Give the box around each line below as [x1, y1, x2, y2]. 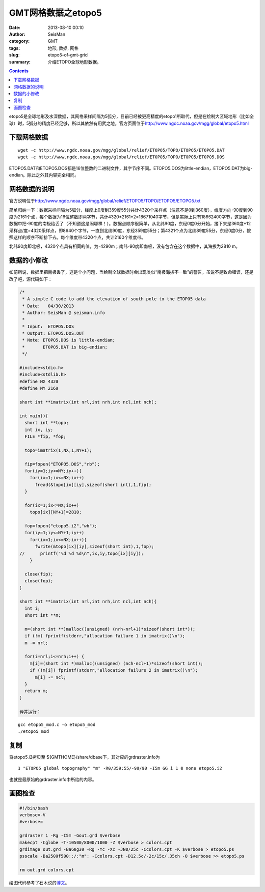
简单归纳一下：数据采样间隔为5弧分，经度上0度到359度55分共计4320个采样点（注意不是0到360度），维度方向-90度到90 [9, 207, 253, 213]
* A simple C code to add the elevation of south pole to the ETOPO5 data [22, 296, 206, 302]
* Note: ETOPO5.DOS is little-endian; [22, 337, 115, 343]
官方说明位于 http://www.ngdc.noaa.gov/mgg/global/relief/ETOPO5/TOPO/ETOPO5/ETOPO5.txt [9, 198, 201, 204]
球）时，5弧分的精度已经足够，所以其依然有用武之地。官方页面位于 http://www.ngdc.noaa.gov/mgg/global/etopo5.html [9, 120, 249, 126]
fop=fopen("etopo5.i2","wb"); [25, 523, 98, 529]
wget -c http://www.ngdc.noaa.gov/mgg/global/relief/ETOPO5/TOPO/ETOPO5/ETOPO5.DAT [18, 147, 225, 153]
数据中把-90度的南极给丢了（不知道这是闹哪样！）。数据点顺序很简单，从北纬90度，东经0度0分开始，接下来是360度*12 [9, 221, 251, 227]
